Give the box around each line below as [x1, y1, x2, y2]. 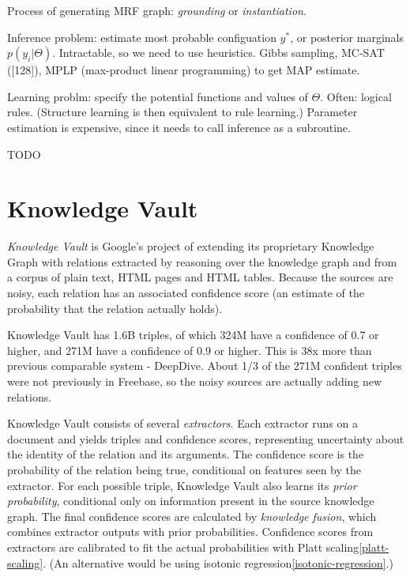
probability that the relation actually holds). [7, 300, 223, 316]
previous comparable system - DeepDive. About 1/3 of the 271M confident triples [7, 357, 402, 374]
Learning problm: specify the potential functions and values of [7, 88, 308, 104]
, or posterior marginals [290, 28, 404, 45]
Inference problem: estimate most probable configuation [7, 28, 276, 45]
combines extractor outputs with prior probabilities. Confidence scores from [7, 523, 374, 540]
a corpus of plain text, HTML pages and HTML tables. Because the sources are [7, 269, 393, 285]
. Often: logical [320, 88, 392, 104]
